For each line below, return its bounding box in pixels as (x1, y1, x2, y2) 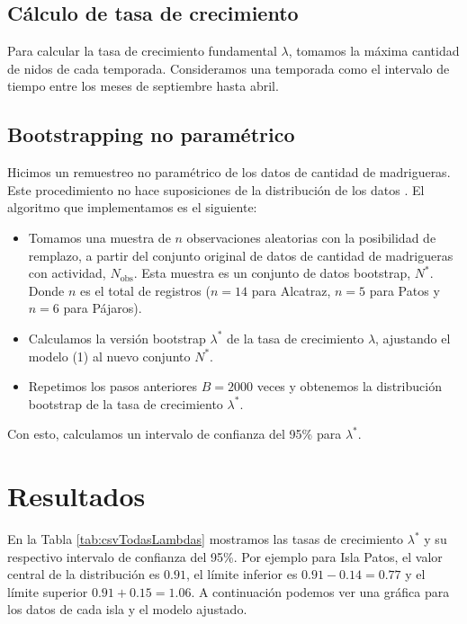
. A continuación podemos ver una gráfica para (191, 582, 450, 601)
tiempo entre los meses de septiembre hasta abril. (7, 76, 279, 95)
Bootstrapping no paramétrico (7, 120, 295, 148)
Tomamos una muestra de (28, 227, 171, 246)
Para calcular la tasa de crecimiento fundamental (7, 41, 277, 60)
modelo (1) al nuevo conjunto (28, 346, 191, 365)
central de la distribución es (7, 565, 160, 584)
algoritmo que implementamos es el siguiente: (7, 198, 257, 217)
